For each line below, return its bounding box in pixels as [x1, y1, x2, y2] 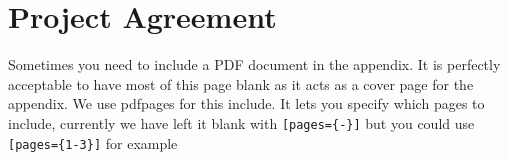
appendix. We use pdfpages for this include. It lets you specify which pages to [8, 93, 485, 114]
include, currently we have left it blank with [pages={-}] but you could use [8, 112, 475, 133]
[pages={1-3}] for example [8, 132, 178, 153]
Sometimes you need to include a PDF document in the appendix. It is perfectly [8, 54, 501, 75]
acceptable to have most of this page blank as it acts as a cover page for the [8, 73, 474, 94]
